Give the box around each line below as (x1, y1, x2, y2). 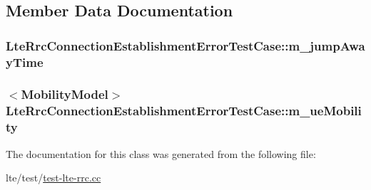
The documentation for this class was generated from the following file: (6, 146, 316, 161)
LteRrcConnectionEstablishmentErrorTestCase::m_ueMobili (6, 102, 362, 120)
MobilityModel (21, 85, 108, 103)
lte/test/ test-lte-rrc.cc (6, 170, 101, 185)
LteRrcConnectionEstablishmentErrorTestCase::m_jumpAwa (6, 36, 365, 54)
